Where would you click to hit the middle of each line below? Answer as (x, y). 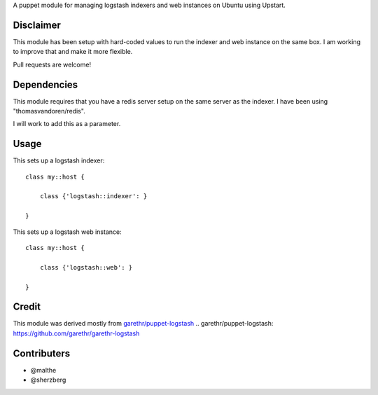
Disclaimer (37, 25)
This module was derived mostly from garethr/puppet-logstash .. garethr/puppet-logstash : (143, 324)
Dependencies (45, 84)
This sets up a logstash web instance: (67, 232)
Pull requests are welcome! (52, 64)
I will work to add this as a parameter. (67, 124)
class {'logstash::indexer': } (93, 196)
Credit (27, 307)
